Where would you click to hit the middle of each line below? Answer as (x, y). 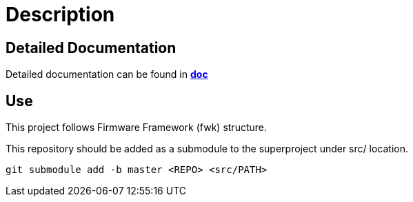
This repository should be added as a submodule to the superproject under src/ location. (207, 149)
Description (60, 14)
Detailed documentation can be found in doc (107, 74)
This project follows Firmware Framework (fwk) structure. (136, 128)
